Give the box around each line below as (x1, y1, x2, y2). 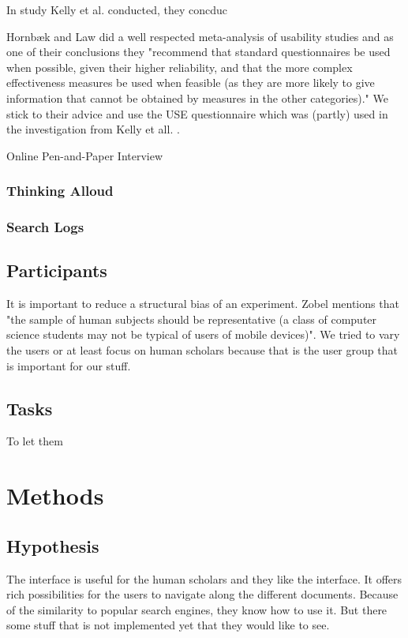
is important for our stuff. (6, 357, 131, 373)
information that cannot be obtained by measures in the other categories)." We (6, 89, 388, 106)
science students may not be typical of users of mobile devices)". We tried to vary (6, 326, 400, 343)
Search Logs (6, 217, 84, 237)
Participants (6, 258, 107, 283)
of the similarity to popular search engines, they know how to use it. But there (6, 601, 387, 617)
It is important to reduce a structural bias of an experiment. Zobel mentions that (6, 295, 399, 312)
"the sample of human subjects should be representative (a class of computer (6, 310, 377, 327)
